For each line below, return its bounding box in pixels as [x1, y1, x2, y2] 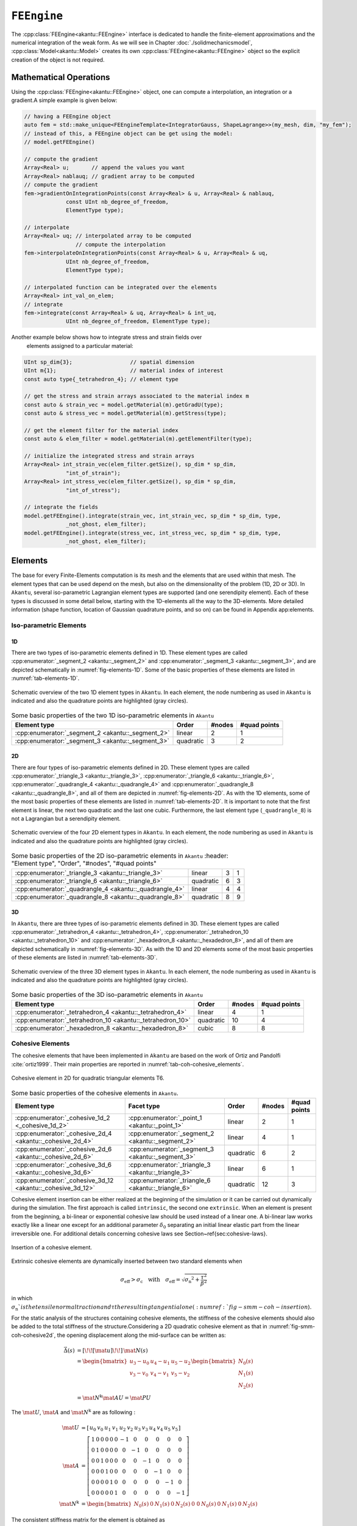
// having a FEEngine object [24, 113, 111, 120]
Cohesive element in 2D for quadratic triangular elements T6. [11, 1074, 164, 1082]
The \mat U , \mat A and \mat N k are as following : [11, 1408, 136, 1416]
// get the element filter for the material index [24, 427, 179, 433]
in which [11, 1295, 33, 1302]
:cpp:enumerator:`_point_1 [128, 1113, 202, 1122]
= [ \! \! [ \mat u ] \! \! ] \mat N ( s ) [77, 1347, 149, 1354]
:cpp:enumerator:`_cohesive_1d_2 [15, 1113, 110, 1122]
